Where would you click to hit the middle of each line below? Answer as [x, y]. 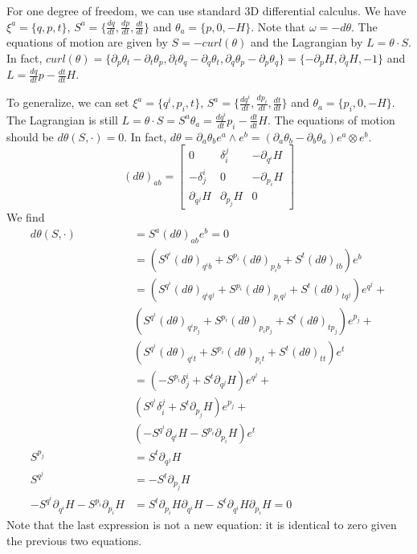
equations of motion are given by [87, 42]
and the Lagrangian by [307, 42]
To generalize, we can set [68, 102]
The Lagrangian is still [62, 119]
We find [26, 217]
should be [30, 136]
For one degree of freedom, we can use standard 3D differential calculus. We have [206, 10]
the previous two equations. [74, 540]
